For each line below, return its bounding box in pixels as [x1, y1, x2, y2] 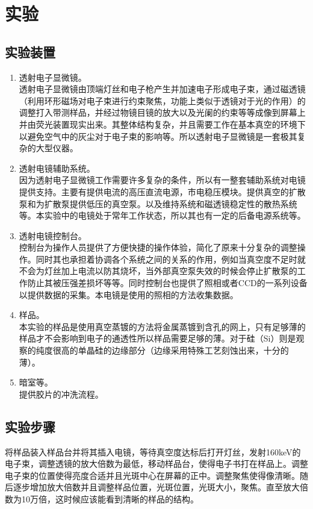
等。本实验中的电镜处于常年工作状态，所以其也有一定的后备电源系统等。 [19, 209, 306, 222]
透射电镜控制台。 [19, 229, 87, 242]
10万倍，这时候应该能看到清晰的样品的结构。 [21, 493, 199, 505]
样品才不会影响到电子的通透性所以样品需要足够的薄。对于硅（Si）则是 [19, 332, 296, 345]
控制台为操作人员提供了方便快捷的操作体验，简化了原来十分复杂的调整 [19, 241, 297, 254]
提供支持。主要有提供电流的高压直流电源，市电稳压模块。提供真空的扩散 [19, 185, 306, 198]
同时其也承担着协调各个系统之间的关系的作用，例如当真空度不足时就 [36, 252, 306, 265]
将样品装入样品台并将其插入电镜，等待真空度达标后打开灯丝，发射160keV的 [5, 445, 301, 458]
